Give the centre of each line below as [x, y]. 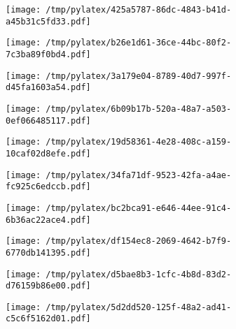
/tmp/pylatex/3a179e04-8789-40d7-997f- [139, 76]
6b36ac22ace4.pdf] [48, 220]
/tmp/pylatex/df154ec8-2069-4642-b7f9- [139, 241]
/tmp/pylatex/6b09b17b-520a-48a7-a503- [139, 109]
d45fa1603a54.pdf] [48, 88]
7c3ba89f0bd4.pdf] [48, 54]
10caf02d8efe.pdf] [48, 153]
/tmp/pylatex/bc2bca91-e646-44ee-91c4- [139, 208]
